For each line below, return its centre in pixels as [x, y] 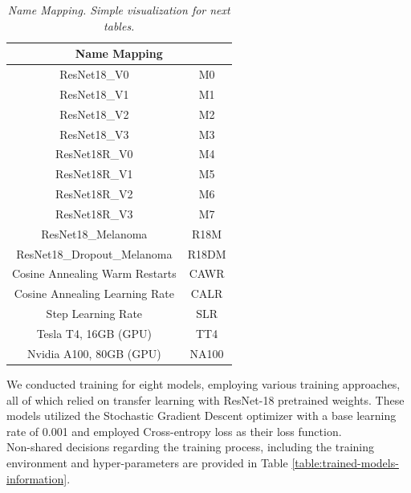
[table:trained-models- [345, 462]
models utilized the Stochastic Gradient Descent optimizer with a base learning [201, 416]
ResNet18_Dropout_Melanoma [94, 253]
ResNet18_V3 [94, 134]
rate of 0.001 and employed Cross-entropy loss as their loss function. [174, 431]
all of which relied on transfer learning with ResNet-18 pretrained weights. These [205, 399]
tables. [119, 25]
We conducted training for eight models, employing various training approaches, [203, 383]
